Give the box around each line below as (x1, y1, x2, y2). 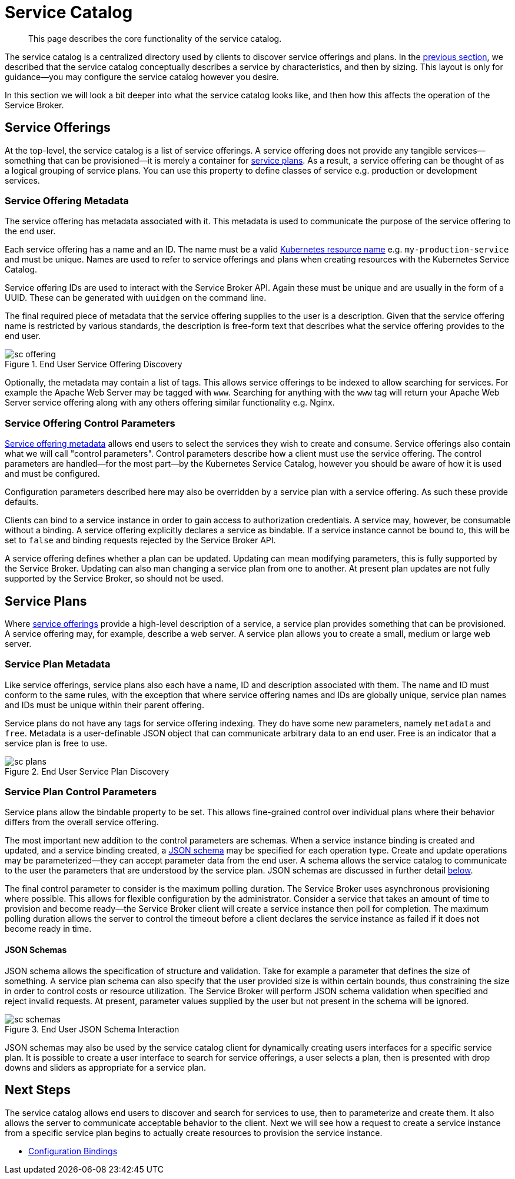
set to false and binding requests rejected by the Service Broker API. (5, 535, 276, 546)
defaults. (5, 497, 39, 507)
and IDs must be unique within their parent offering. (5, 699, 204, 710)
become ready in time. (5, 924, 92, 934)
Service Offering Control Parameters (5, 417, 175, 429)
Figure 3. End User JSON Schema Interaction (5, 1024, 180, 1034)
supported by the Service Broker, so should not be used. (5, 573, 224, 584)
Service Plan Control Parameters (5, 786, 157, 798)
